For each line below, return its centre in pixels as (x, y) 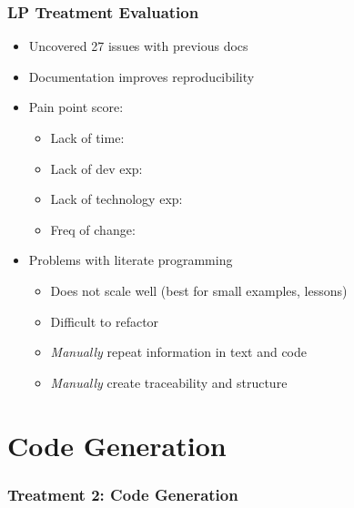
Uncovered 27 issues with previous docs (138, 46)
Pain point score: (76, 107)
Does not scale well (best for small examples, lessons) (199, 290)
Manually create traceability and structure (169, 382)
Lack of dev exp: (96, 168)
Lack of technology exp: (116, 199)
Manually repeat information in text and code (179, 352)
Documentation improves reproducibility (142, 76)
